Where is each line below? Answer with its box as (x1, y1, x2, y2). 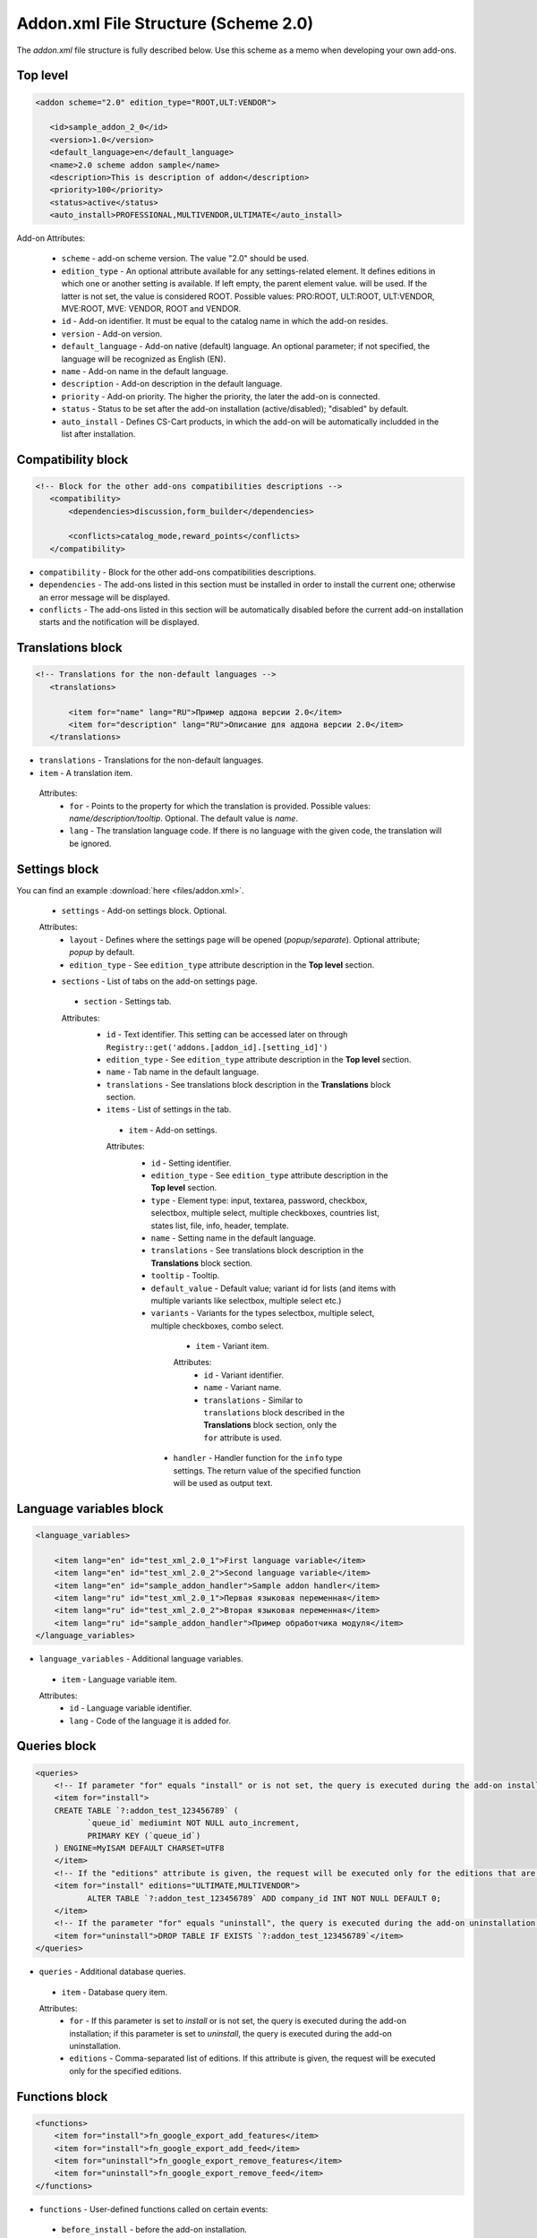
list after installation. (61, 428, 136, 439)
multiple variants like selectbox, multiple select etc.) (150, 1294, 342, 1306)
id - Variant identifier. (203, 1370, 284, 1380)
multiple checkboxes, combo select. (150, 1320, 285, 1331)
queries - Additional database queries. (38, 1966, 186, 1977)
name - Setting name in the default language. (150, 1232, 317, 1243)
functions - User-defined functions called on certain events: (38, 2203, 268, 2215)
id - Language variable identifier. (69, 1703, 192, 1713)
